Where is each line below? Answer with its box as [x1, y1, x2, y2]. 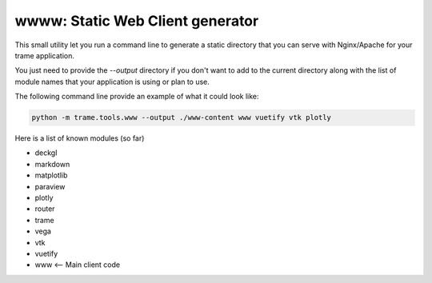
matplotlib [34, 170, 68, 180]
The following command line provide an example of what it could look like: [14, 92, 259, 102]
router [34, 204, 55, 213]
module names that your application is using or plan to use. [14, 77, 210, 86]
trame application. [14, 50, 75, 60]
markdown [34, 159, 70, 169]
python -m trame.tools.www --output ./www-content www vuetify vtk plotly [31, 113, 332, 122]
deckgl [34, 148, 58, 157]
